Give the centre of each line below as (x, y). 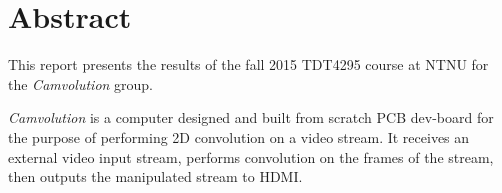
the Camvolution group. (81, 83)
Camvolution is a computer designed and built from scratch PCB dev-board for (251, 117)
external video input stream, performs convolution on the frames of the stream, (251, 156)
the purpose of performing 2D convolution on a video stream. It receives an (239, 136)
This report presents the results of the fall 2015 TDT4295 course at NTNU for (248, 64)
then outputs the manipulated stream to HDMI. (155, 176)
